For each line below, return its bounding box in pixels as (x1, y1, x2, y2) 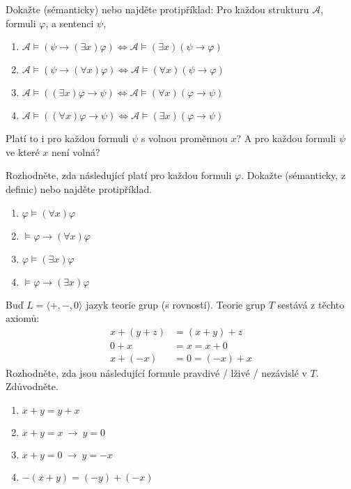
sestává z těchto (277, 297, 345, 311)
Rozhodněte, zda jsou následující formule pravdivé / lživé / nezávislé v (6, 365, 307, 380)
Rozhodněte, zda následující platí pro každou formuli (6, 168, 232, 183)
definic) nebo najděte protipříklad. (6, 181, 153, 196)
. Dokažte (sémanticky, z (241, 168, 346, 183)
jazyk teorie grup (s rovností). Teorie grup (86, 297, 266, 311)
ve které (6, 144, 40, 159)
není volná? (51, 144, 100, 159)
